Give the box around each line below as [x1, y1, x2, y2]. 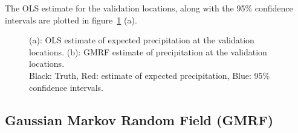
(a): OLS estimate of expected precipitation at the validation [29, 34, 254, 46]
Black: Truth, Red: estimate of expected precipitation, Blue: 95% [29, 69, 270, 81]
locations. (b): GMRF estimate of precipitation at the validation [29, 45, 267, 58]
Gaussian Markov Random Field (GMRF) [5, 110, 274, 129]
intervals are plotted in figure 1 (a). [5, 13, 137, 26]
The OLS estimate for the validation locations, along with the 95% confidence [5, 2, 293, 14]
